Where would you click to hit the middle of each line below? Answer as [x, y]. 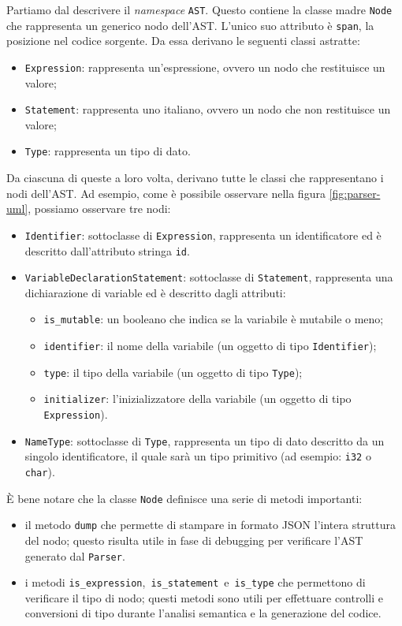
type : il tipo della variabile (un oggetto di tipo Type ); [173, 372]
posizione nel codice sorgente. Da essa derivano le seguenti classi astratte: [183, 41]
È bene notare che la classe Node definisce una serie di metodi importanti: [184, 498]
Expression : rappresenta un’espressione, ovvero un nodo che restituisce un [205, 67]
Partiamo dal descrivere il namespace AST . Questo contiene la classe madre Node [199, 9]
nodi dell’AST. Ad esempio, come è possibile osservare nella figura [166, 193]
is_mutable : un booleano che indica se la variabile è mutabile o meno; [214, 319]
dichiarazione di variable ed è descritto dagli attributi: [155, 292]
